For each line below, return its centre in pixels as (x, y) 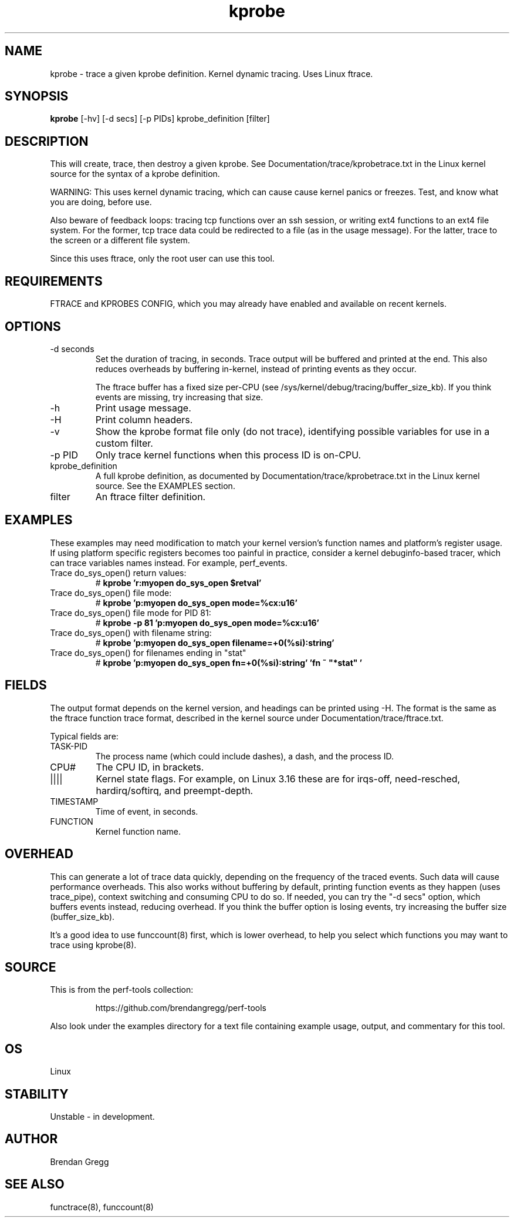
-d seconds (72, 349)
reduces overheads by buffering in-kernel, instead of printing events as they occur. (256, 369)
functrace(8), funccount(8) (102, 1207)
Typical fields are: (84, 736)
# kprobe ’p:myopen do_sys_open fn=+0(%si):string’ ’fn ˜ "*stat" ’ (229, 662)
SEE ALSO (35, 1184)
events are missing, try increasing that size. (179, 397)
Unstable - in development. (102, 1117)
